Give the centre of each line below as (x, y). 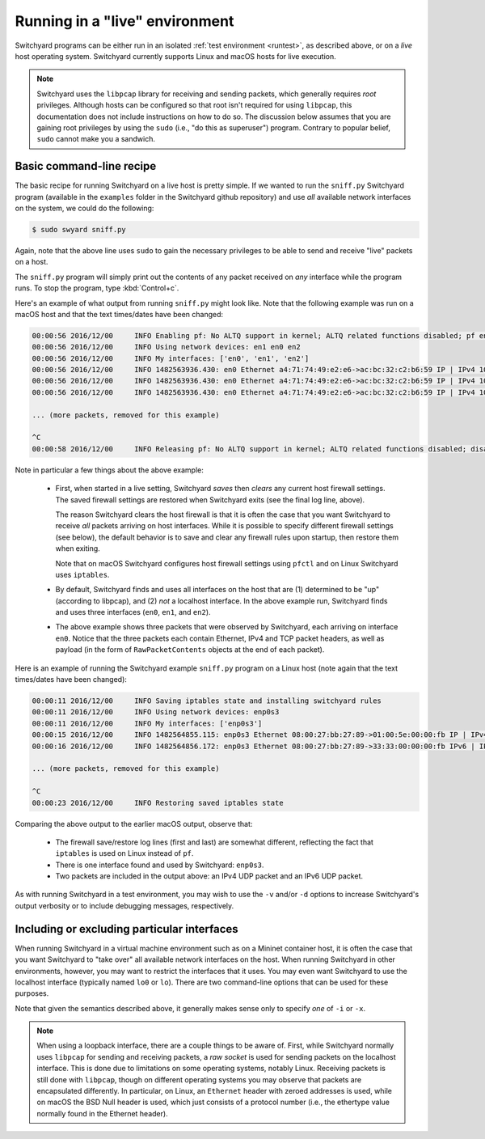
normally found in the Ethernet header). (103, 1113)
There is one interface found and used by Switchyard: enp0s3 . (160, 865)
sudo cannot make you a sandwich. (96, 139)
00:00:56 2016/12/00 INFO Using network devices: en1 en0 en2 (166, 347)
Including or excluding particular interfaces (127, 929)
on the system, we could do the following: (84, 208)
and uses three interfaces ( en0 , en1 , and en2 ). (133, 612)
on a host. (32, 262)
